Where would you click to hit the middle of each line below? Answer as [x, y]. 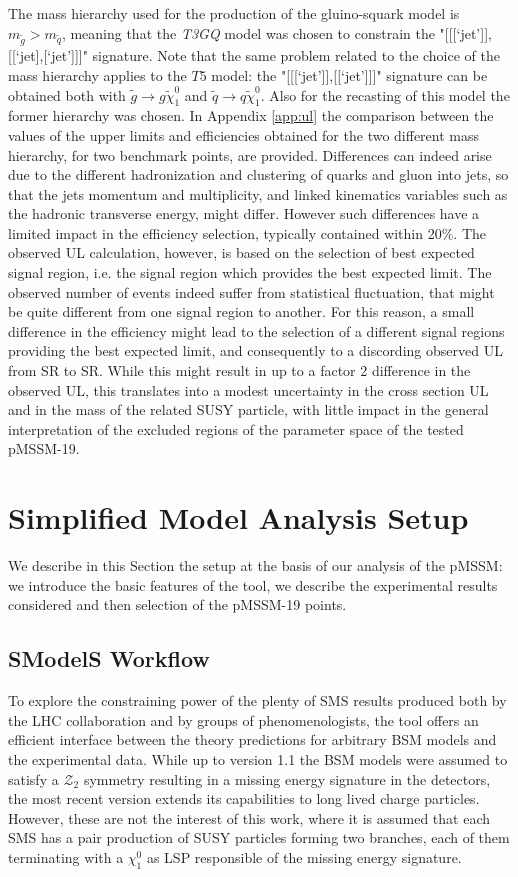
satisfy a [33, 778]
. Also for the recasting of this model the [385, 94]
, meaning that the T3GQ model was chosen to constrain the [248, 32]
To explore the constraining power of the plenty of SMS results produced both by [257, 700]
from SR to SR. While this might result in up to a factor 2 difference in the [239, 370]
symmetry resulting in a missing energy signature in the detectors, [287, 778]
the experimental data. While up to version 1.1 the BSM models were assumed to [258, 758]
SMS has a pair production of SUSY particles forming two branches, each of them [259, 837]
